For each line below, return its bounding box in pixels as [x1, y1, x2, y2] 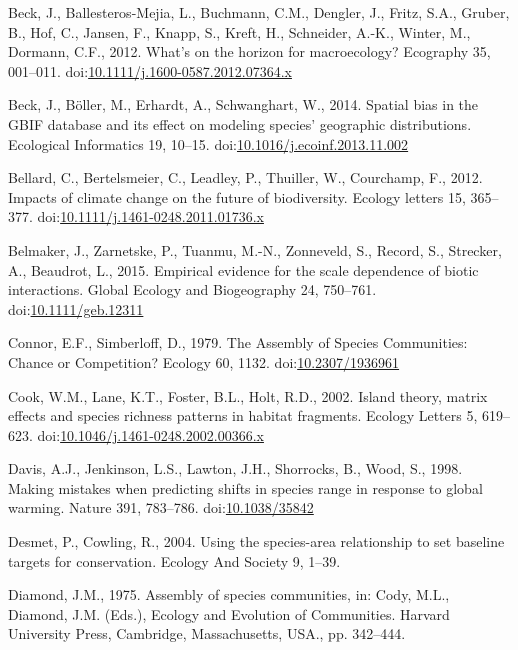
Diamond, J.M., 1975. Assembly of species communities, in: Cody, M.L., [8, 584, 450, 605]
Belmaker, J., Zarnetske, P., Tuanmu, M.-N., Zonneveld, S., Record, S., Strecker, [8, 239, 502, 260]
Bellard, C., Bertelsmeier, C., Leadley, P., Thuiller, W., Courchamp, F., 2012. [8, 167, 483, 188]
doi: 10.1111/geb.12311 [8, 298, 144, 319]
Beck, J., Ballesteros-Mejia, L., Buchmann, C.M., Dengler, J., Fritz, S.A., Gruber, [8, 2, 510, 22]
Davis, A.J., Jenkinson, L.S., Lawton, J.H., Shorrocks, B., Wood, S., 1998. [8, 458, 463, 479]
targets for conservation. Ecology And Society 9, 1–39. [8, 550, 341, 571]
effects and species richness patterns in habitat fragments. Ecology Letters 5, [8, 405, 478, 426]
